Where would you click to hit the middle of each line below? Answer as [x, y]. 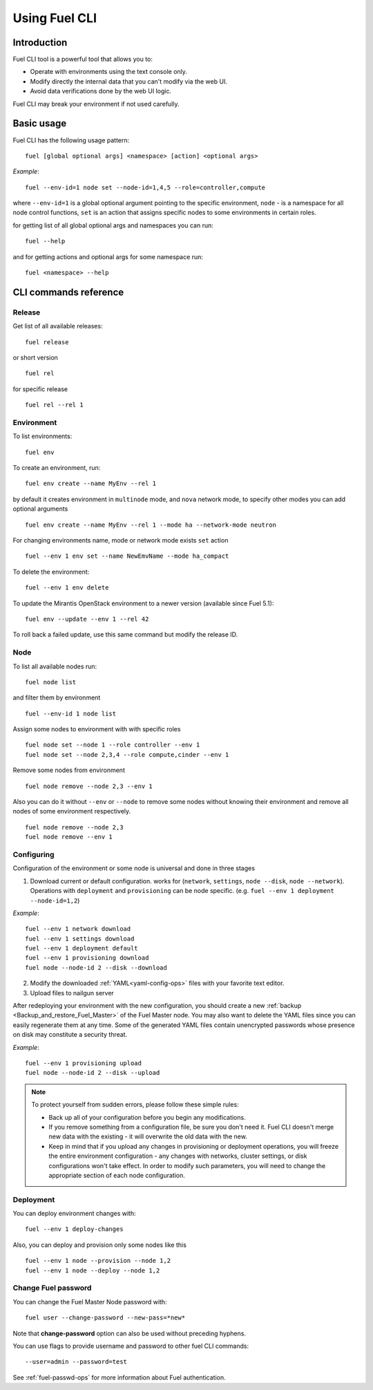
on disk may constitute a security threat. [70, 1035]
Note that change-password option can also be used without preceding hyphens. [130, 1333]
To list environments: [42, 436]
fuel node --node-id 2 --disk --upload [93, 1073]
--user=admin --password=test [76, 1362]
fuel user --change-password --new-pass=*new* [105, 1318]
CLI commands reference [68, 292]
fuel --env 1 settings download [80, 939]
